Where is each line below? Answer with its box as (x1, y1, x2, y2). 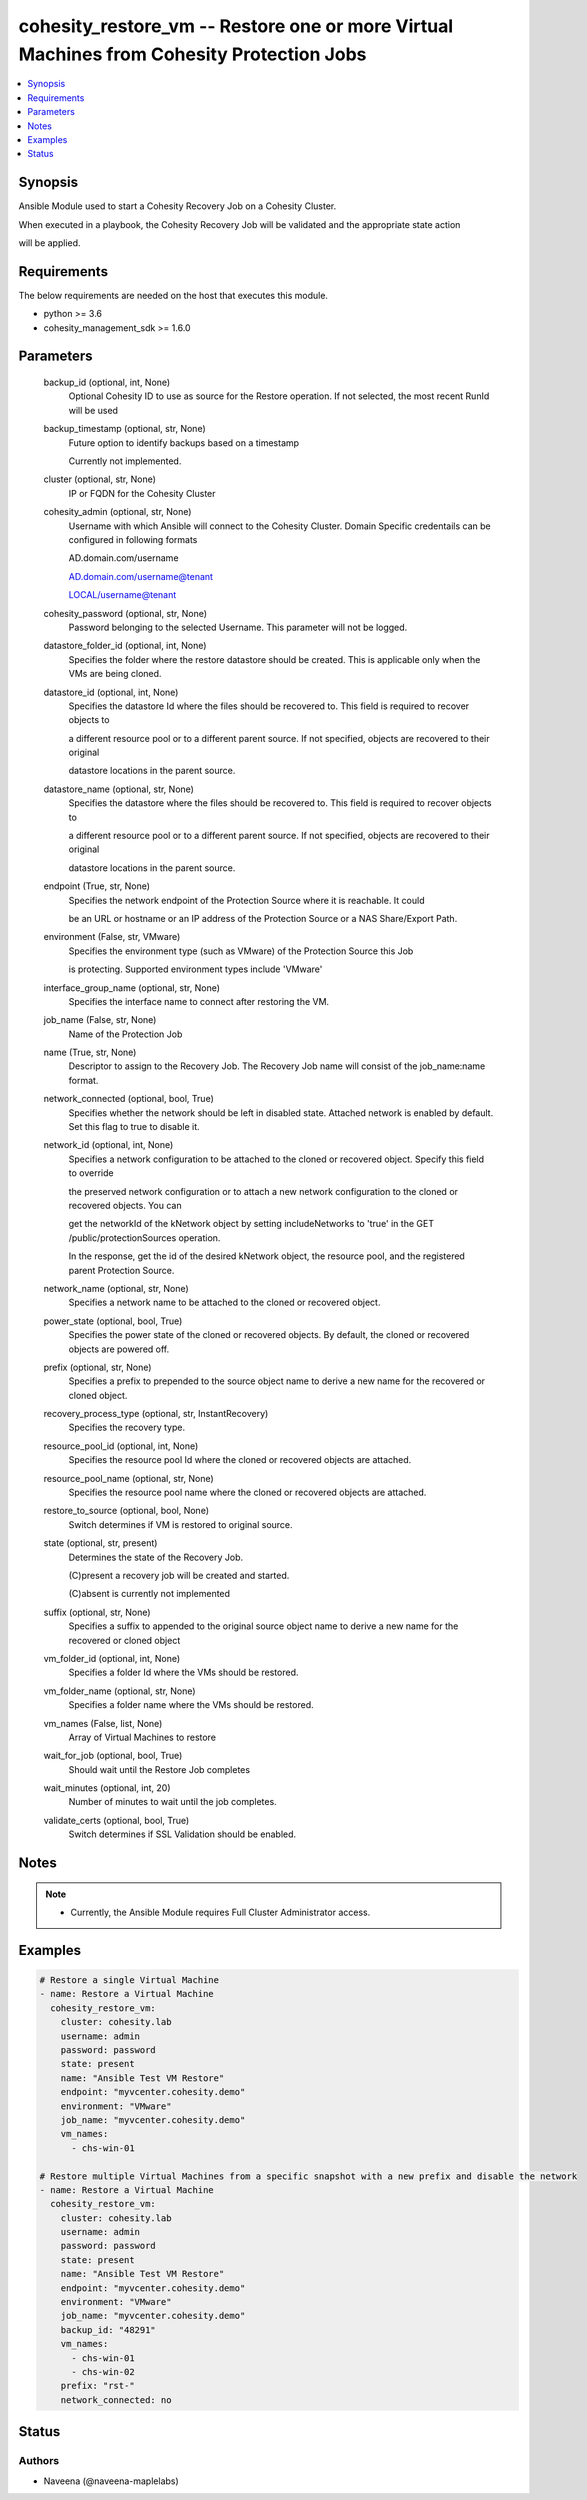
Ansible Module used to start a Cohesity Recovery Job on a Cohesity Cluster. (18, 200, 337, 212)
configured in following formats (68, 533, 198, 545)
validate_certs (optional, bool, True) (43, 1814, 190, 1826)
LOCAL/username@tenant (68, 589, 177, 601)
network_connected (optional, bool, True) (43, 1093, 214, 1105)
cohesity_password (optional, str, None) (43, 607, 208, 619)
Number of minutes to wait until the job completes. (68, 1796, 277, 1808)
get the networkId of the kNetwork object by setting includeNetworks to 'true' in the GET (68, 1218, 435, 1230)
